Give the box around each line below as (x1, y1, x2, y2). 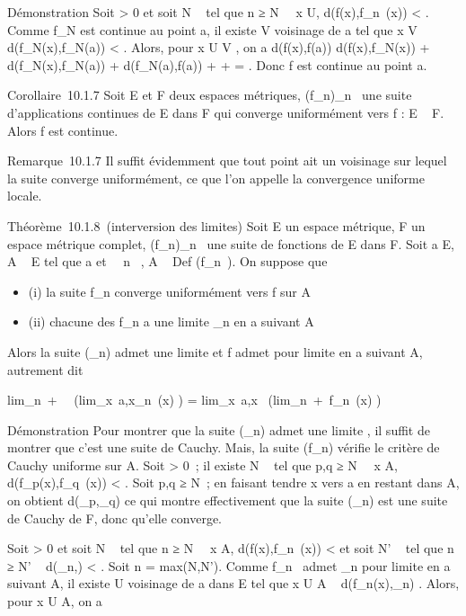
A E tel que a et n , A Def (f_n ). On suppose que (7, 252, 328, 271)
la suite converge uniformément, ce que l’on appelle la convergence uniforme (7, 168, 425, 187)
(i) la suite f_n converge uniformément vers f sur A (28, 281, 311, 300)
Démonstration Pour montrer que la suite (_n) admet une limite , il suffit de (7, 420, 430, 439)
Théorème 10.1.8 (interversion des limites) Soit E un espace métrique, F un (7, 216, 426, 235)
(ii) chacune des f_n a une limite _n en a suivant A (28, 312, 314, 331)
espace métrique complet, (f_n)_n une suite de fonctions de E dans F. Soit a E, (7, 234, 454, 253)
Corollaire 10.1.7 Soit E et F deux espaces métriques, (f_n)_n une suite (7, 85, 412, 104)
